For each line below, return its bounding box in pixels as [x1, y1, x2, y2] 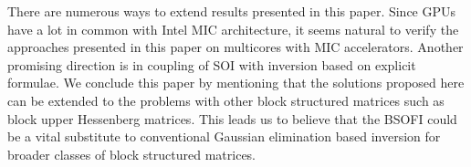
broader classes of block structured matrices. [7, 144, 256, 163]
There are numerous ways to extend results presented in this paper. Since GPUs [7, 2, 456, 20]
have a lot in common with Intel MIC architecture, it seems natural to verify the [7, 19, 459, 38]
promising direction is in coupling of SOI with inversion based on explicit [7, 55, 416, 74]
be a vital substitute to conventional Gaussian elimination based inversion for [7, 127, 441, 146]
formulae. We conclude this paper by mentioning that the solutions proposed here [7, 73, 465, 92]
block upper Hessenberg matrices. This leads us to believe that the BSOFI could [7, 109, 457, 128]
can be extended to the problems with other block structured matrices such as [7, 90, 445, 110]
